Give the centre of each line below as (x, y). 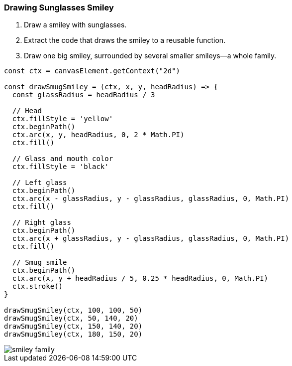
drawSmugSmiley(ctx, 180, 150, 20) (73, 334)
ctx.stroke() (38, 286)
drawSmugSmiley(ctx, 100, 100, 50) (73, 310)
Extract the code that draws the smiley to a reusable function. (125, 40)
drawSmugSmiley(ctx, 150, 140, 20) (73, 326)
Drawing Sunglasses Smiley (59, 7)
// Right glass (42, 223)
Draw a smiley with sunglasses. (75, 25)
